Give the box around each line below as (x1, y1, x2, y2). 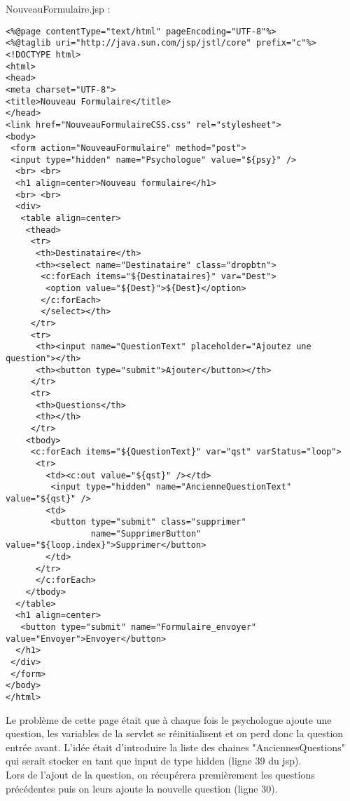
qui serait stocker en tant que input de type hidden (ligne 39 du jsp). (6, 753, 302, 768)
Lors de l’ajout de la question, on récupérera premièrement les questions (6, 767, 315, 782)
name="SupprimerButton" (90, 528, 202, 539)
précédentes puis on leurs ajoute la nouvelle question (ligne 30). (6, 781, 278, 795)
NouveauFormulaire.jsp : (6, 1, 111, 15)
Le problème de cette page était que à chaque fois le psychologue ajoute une (6, 712, 332, 727)
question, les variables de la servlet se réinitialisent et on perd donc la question (6, 726, 344, 741)
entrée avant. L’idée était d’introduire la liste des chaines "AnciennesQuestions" (6, 739, 345, 754)
